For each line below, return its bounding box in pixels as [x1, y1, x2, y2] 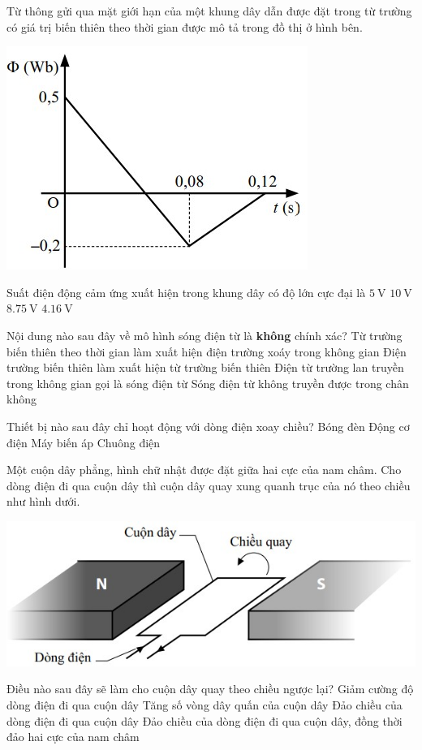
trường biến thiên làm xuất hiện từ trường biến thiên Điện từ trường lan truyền [6, 359, 404, 376]
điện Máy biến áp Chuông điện [6, 433, 161, 450]
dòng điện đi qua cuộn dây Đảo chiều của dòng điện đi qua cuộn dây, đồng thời [6, 712, 403, 729]
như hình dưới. [6, 493, 80, 510]
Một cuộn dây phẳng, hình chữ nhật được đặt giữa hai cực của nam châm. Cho [6, 461, 402, 478]
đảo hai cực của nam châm [6, 728, 140, 745]
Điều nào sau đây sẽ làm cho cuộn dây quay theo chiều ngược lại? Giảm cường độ [6, 680, 414, 697]
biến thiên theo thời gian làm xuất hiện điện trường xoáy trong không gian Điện [6, 343, 407, 360]
